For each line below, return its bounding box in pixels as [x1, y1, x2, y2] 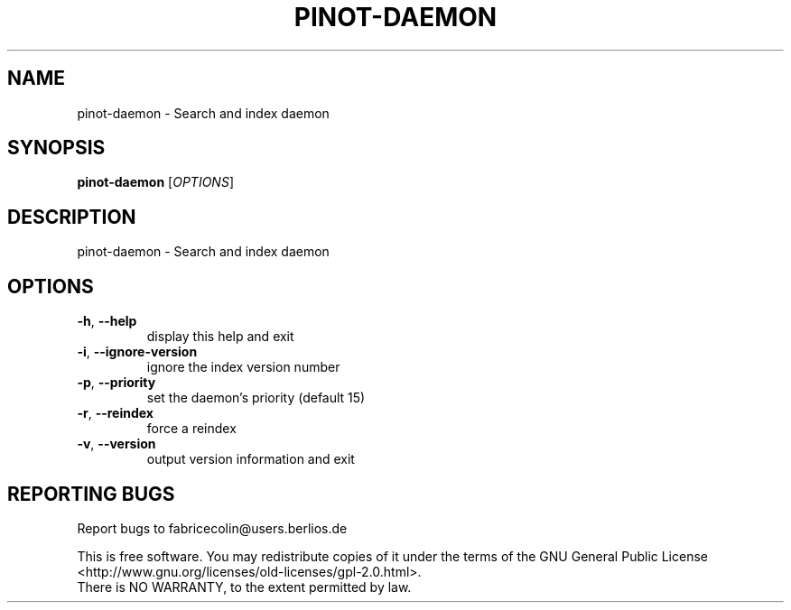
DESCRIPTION [7, 205, 136, 228]
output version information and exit [146, 451, 355, 467]
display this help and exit [146, 328, 294, 345]
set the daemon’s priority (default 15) [146, 390, 366, 406]
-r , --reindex [77, 405, 154, 421]
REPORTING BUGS [7, 482, 175, 505]
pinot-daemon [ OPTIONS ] [77, 174, 234, 190]
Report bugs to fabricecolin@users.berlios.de [77, 520, 348, 536]
